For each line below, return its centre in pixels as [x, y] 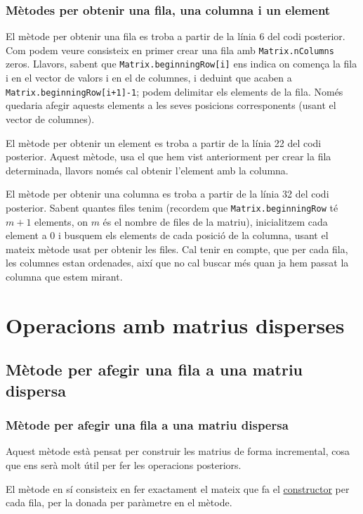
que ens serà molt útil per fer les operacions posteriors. [124, 464]
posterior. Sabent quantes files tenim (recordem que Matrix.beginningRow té [172, 207]
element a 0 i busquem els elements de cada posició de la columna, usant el [167, 235]
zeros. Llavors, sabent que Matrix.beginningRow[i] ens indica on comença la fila [181, 64]
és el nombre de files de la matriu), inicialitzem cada [215, 221]
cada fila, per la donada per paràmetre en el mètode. [119, 502]
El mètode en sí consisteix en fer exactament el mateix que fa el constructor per [178, 488]
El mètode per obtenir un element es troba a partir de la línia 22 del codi [164, 142]
